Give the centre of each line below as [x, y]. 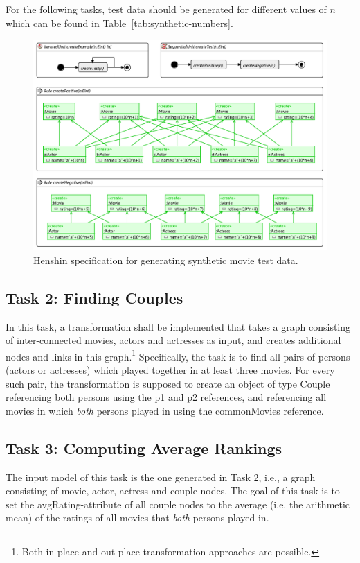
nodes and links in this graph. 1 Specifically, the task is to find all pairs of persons [178, 355]
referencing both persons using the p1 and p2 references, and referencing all [166, 397]
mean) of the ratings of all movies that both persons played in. [137, 518]
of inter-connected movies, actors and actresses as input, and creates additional [173, 340]
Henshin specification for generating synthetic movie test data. [166, 260]
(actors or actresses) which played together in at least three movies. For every [170, 369]
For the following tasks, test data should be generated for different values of [166, 9]
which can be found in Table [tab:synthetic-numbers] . [119, 23]
